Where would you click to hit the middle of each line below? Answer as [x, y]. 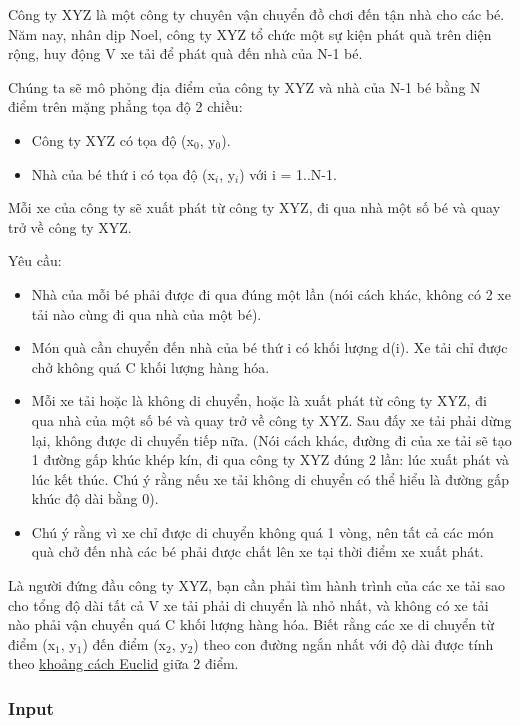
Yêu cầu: [35, 260]
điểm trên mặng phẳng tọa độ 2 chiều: [125, 106]
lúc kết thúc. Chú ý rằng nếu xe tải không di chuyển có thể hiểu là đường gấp [270, 478]
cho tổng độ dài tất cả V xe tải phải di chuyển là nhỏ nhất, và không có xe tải [248, 604]
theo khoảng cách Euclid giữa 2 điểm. [123, 663]
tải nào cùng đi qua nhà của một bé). [146, 313]
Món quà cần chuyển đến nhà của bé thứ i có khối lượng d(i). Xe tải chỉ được [269, 347]
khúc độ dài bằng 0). [95, 498]
